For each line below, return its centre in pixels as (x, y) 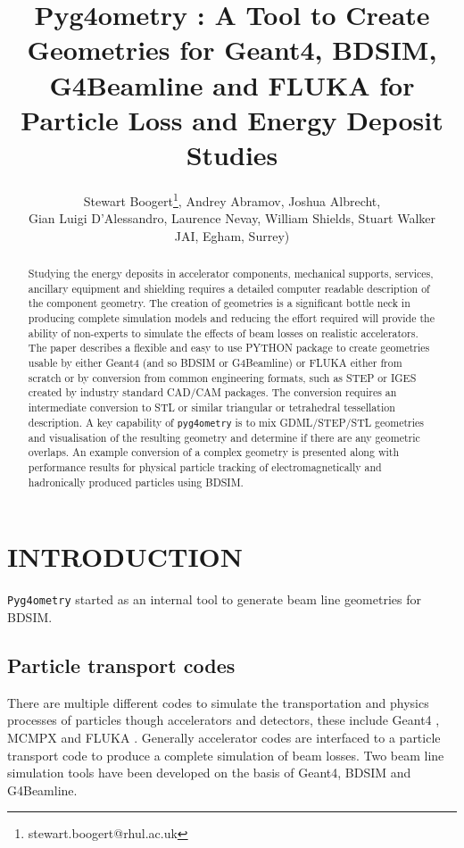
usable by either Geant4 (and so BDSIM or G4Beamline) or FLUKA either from (215, 363)
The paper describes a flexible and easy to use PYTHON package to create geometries (229, 348)
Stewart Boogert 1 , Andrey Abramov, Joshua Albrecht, (232, 199)
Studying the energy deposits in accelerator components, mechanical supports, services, (231, 274)
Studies (232, 154)
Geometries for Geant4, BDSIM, (232, 50)
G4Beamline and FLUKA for (232, 84)
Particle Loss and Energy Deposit (232, 119)
